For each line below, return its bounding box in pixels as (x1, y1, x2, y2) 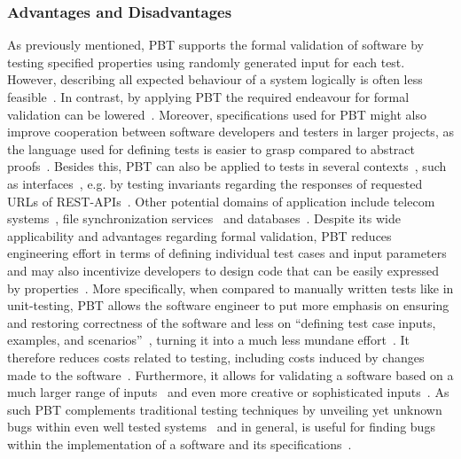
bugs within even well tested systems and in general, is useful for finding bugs (7, 417, 435, 436)
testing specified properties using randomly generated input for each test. (7, 52, 405, 71)
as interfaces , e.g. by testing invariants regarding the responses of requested (7, 174, 423, 192)
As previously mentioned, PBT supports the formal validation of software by (7, 35, 424, 54)
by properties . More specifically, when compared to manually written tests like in (7, 278, 454, 297)
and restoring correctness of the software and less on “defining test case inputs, (7, 313, 436, 331)
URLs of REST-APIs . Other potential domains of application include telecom (7, 191, 435, 210)
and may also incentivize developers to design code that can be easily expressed (7, 261, 439, 279)
